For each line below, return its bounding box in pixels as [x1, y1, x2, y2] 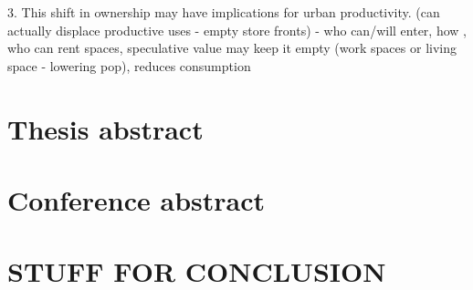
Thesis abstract [7, 109, 204, 147]
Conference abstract [7, 181, 266, 218]
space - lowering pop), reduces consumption [7, 56, 251, 75]
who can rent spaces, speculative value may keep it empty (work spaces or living [7, 38, 457, 57]
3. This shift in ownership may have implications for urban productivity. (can [7, 3, 440, 21]
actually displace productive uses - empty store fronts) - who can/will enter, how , [7, 20, 467, 39]
